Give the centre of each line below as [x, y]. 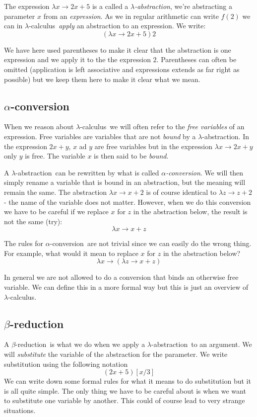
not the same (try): [33, 221]
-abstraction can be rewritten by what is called [87, 172]
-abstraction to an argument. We [202, 344]
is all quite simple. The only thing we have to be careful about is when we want [125, 390]
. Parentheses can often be [196, 59]
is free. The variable [55, 156]
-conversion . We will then [205, 172]
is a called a [110, 6]
